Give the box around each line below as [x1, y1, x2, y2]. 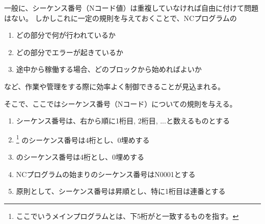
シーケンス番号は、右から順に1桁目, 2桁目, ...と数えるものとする [16, 115, 230, 126]
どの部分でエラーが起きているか [16, 46, 123, 57]
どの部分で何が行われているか [16, 30, 116, 40]
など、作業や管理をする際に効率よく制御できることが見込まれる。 [4, 81, 225, 91]
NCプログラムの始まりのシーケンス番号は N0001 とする [16, 168, 196, 179]
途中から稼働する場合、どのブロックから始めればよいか [16, 64, 202, 74]
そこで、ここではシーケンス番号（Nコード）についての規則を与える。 [4, 98, 237, 109]
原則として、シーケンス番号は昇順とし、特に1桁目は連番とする [16, 186, 226, 196]
